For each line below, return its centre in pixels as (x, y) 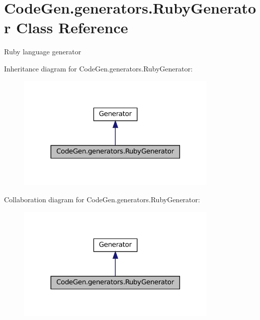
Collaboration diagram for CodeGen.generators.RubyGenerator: (102, 199)
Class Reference (72, 27)
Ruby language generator (43, 52)
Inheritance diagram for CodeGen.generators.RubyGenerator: (98, 68)
